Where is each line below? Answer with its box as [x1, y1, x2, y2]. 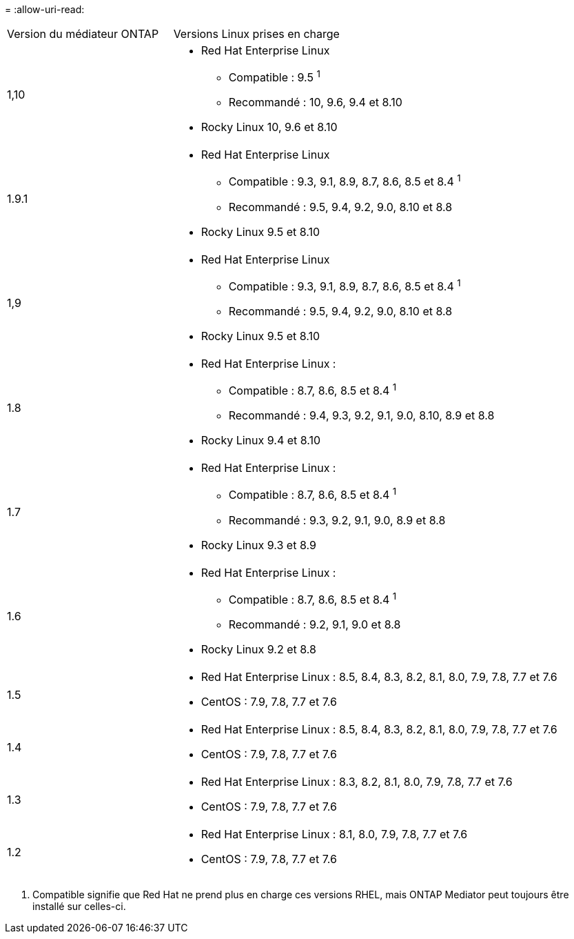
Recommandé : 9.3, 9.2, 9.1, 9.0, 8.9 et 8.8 [228, 513, 446, 527]
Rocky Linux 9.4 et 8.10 [201, 433, 321, 448]
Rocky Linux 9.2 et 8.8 [201, 642, 316, 656]
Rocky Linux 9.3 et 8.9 [201, 537, 316, 552]
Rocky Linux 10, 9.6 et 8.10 [201, 120, 338, 135]
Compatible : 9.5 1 [228, 68, 320, 85]
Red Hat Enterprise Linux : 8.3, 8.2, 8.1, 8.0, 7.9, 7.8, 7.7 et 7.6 [201, 774, 513, 789]
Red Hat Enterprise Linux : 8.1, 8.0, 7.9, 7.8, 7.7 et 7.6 [201, 827, 468, 841]
